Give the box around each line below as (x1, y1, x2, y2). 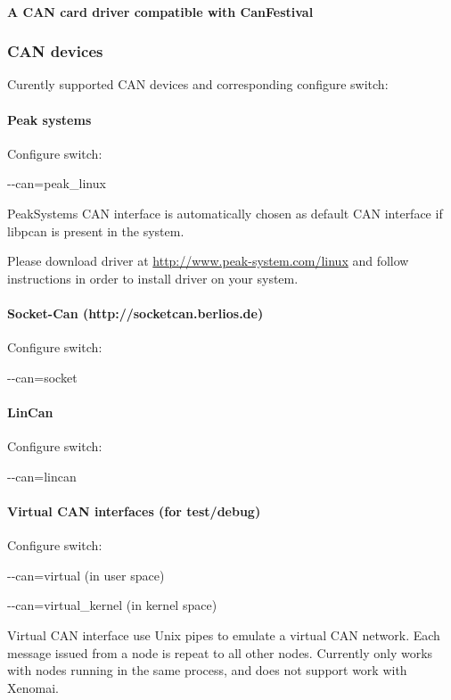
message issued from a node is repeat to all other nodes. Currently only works (7, 643, 433, 662)
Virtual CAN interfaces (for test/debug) (7, 501, 261, 520)
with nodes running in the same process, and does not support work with (7, 661, 407, 679)
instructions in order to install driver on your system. (7, 268, 299, 287)
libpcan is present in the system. (7, 221, 184, 240)
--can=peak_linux (7, 174, 106, 193)
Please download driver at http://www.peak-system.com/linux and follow (7, 251, 409, 270)
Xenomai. (7, 678, 59, 696)
